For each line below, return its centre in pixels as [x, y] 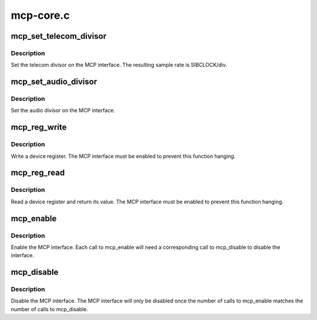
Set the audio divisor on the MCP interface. [63, 110]
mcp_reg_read [38, 173]
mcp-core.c [40, 15]
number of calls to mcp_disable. [49, 309]
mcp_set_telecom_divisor [59, 36]
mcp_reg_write [39, 127]
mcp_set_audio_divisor [54, 82]
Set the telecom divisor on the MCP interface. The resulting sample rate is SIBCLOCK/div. [119, 65]
